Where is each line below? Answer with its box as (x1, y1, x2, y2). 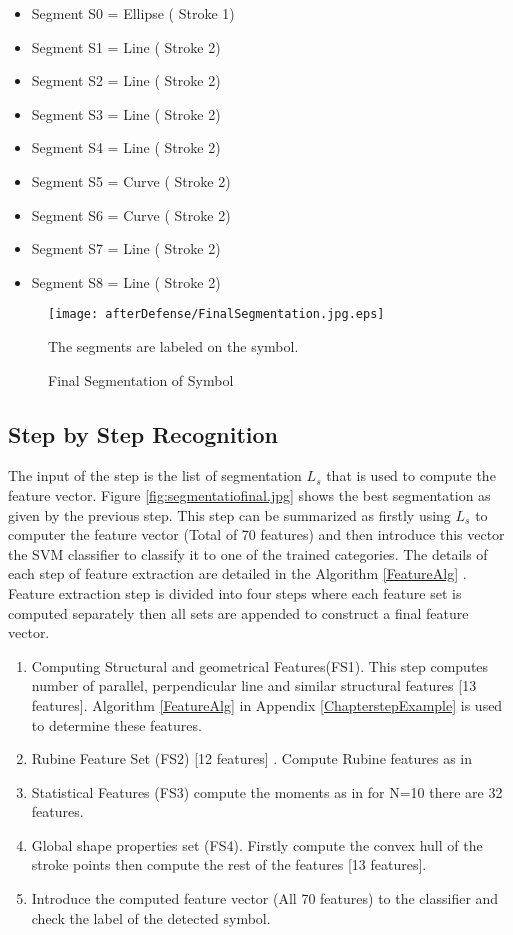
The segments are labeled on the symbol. (48, 336, 299, 356)
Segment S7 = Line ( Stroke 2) (31, 238, 221, 259)
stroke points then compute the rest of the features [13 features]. (31, 854, 427, 875)
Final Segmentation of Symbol (48, 369, 234, 390)
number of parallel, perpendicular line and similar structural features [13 (31, 675, 477, 696)
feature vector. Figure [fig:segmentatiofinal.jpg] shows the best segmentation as (8, 484, 491, 505)
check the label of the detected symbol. (31, 907, 271, 928)
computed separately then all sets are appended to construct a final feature (8, 602, 469, 623)
